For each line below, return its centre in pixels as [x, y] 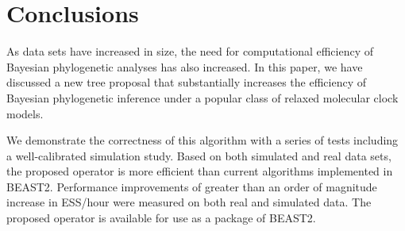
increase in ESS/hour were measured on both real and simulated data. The [189, 202]
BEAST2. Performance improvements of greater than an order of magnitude [192, 186]
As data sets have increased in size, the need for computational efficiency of [190, 51]
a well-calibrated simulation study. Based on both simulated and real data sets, [199, 155]
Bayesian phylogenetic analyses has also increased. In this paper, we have [185, 66]
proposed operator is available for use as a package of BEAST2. [161, 218]
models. [25, 113]
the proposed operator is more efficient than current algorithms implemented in [200, 171]
